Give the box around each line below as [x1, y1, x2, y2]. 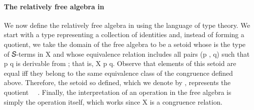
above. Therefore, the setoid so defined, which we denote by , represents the [4, 77, 231, 88]
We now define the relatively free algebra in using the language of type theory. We [4, 20, 250, 30]
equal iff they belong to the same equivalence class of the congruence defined [4, 67, 233, 78]
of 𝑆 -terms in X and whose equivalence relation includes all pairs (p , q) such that [4, 48, 250, 59]
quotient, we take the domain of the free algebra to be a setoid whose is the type [4, 39, 246, 49]
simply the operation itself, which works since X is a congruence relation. [4, 96, 223, 107]
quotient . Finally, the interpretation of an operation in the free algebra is [4, 87, 232, 97]
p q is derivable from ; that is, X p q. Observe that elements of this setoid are [4, 58, 236, 68]
